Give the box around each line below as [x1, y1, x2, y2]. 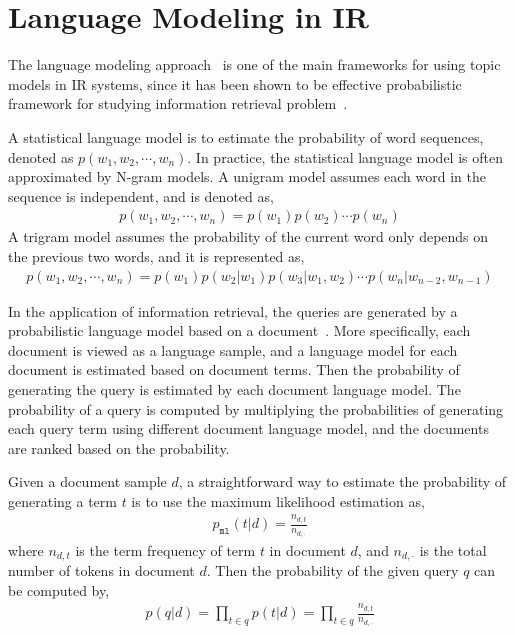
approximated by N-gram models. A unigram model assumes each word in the [8, 166, 486, 187]
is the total [419, 539, 487, 560]
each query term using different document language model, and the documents [8, 418, 489, 439]
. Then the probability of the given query [206, 560, 459, 581]
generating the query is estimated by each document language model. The [8, 378, 461, 399]
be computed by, [8, 579, 110, 600]
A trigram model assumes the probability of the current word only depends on [8, 226, 489, 247]
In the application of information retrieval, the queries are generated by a [8, 300, 458, 321]
